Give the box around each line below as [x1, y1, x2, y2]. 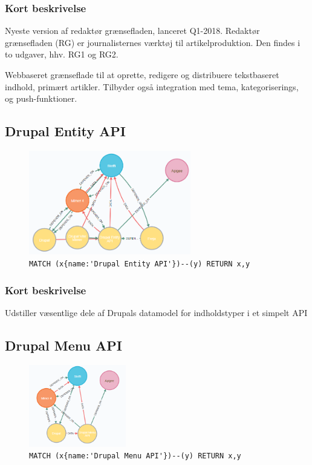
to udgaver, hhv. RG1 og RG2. [5, 48, 119, 61]
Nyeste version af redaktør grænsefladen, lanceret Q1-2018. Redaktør [5, 24, 260, 37]
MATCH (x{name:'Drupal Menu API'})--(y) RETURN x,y [29, 452, 241, 461]
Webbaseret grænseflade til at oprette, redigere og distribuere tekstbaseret [5, 68, 279, 81]
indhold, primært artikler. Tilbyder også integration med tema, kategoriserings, [5, 80, 299, 93]
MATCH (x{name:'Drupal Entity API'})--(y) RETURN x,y [29, 259, 250, 268]
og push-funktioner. [5, 92, 77, 105]
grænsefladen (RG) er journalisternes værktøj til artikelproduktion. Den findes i [5, 36, 301, 48]
